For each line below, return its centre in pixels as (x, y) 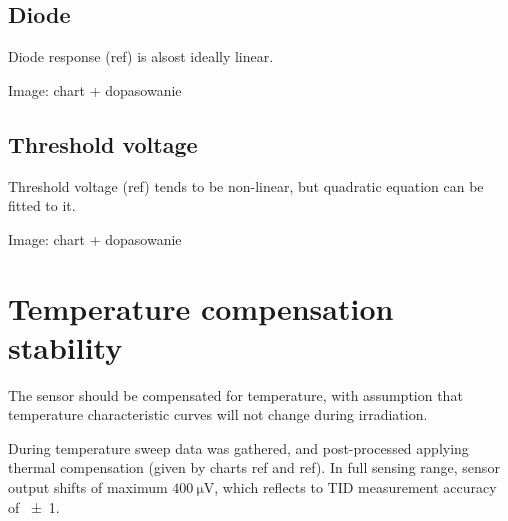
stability (65, 346)
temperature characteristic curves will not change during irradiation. (218, 414)
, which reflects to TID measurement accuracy (355, 487)
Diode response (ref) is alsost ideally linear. (141, 56)
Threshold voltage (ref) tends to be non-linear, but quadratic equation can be (246, 185)
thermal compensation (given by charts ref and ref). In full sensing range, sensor (254, 467)
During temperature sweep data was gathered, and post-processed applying (238, 447)
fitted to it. (42, 205)
